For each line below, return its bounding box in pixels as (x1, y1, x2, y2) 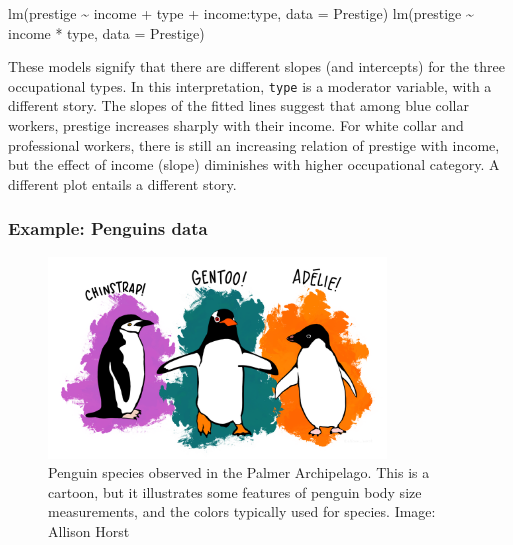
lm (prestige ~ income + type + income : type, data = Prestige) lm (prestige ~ (8, 3, 474, 23)
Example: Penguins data (8, 216, 208, 241)
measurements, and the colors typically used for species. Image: (48, 501, 436, 522)
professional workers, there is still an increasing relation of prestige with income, (8, 134, 500, 155)
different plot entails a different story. (8, 173, 237, 194)
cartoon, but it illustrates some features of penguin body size (48, 481, 422, 502)
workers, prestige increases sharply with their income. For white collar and (8, 115, 464, 136)
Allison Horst (48, 521, 130, 542)
